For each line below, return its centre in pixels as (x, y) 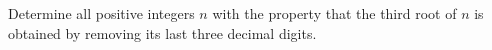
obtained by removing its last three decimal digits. (162, 32)
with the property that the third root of (334, 13)
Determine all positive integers (101, 13)
